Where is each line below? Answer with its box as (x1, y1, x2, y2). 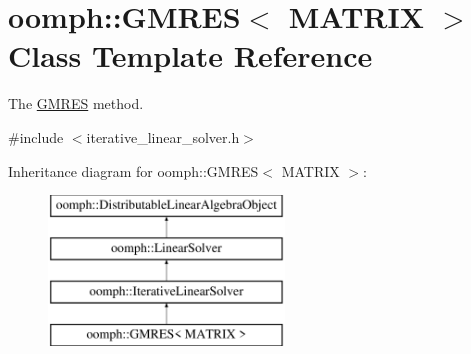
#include (8, 126, 64, 147)
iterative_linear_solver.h (86, 126, 240, 147)
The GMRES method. (8, 93, 144, 114)
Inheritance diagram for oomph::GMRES (8, 160, 259, 181)
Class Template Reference (8, 35, 373, 76)
